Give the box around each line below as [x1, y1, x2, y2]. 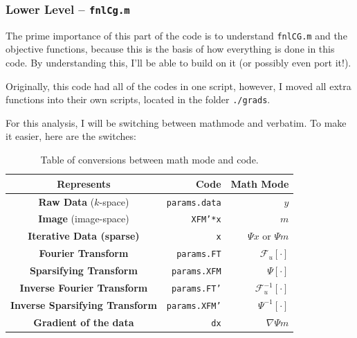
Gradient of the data [33, 314, 134, 329]
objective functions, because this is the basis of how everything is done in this [6, 42, 335, 56]
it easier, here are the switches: [6, 129, 136, 143]
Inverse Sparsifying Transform [10, 297, 157, 312]
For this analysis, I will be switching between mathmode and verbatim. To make [6, 115, 347, 130]
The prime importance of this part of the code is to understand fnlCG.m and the [6, 28, 347, 42]
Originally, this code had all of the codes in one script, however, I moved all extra [6, 78, 351, 93]
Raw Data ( [38, 194, 95, 208]
